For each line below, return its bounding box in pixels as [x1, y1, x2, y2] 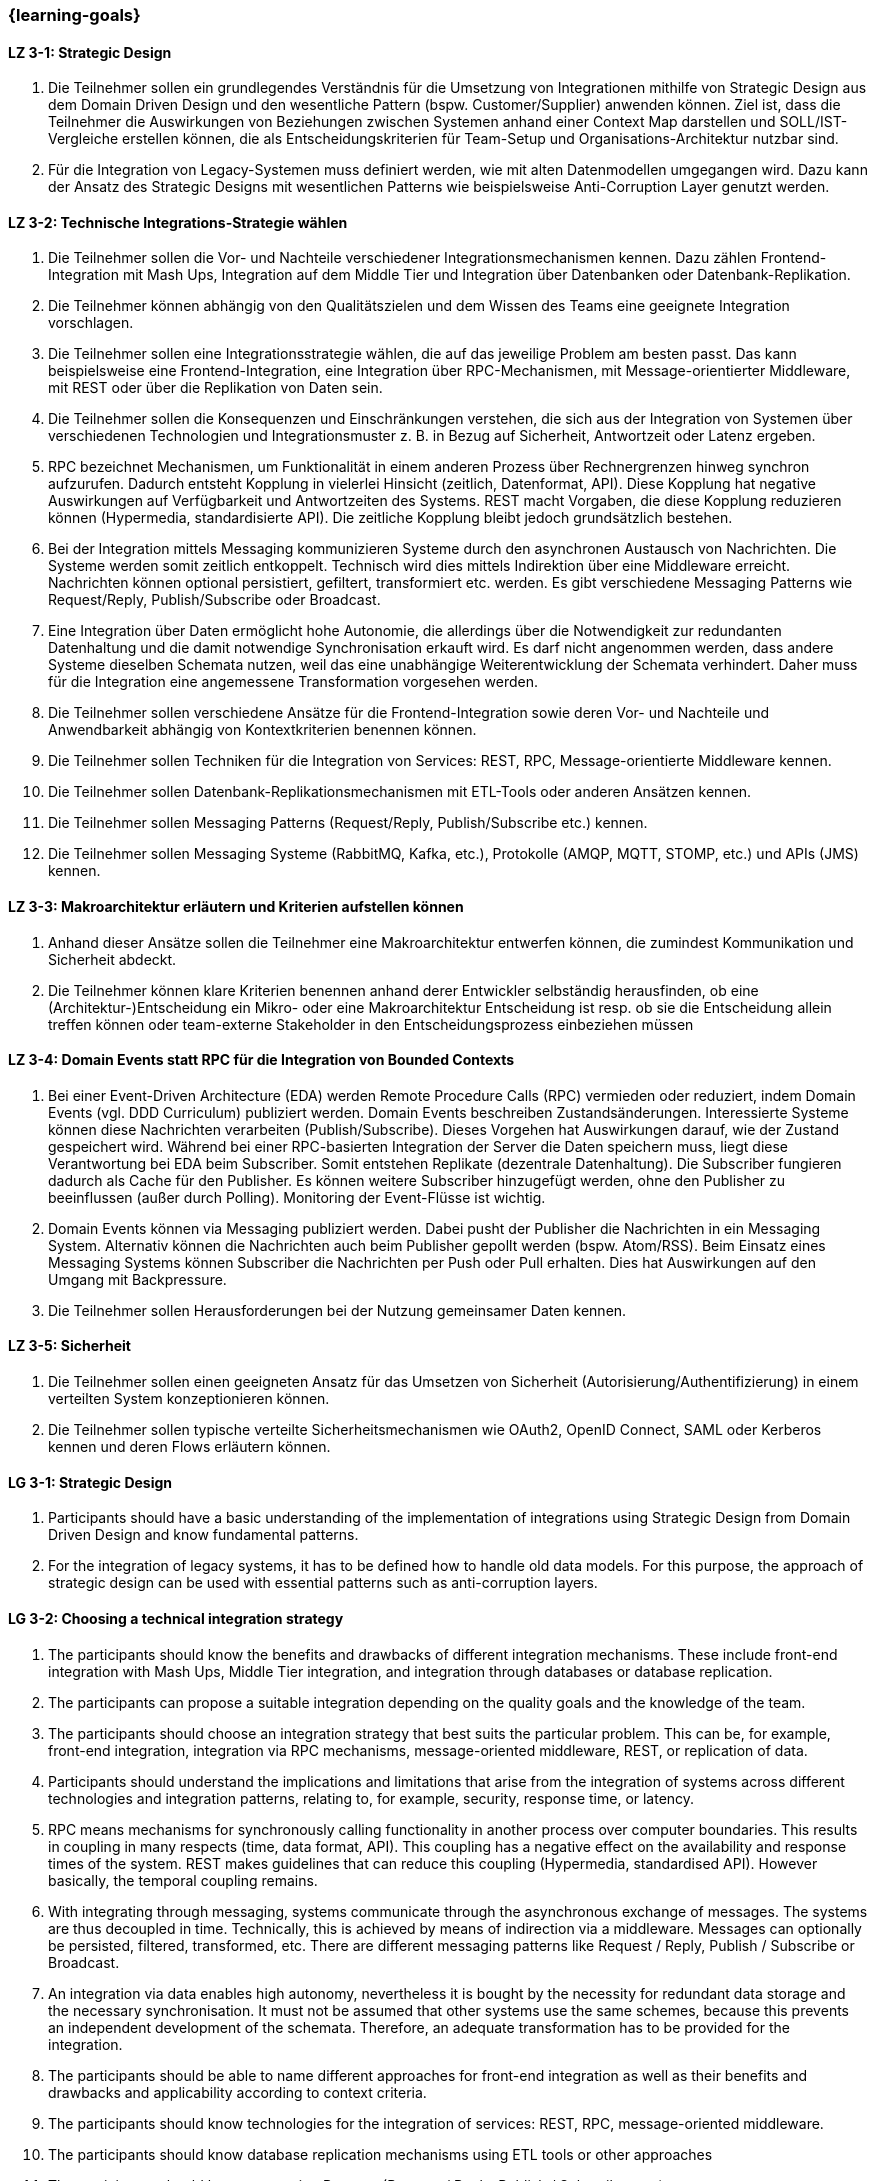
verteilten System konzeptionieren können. [48, 1390, 330, 1408]
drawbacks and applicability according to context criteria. [48, 2083, 427, 2101]
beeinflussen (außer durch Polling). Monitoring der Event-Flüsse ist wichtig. [48, 1188, 546, 1206]
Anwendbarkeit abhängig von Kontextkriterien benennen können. [48, 721, 477, 739]
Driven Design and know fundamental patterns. [48, 1526, 359, 1544]
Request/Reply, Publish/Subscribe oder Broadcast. [48, 591, 381, 609]
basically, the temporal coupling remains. [48, 1871, 318, 1889]
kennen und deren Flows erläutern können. [48, 1438, 331, 1456]
